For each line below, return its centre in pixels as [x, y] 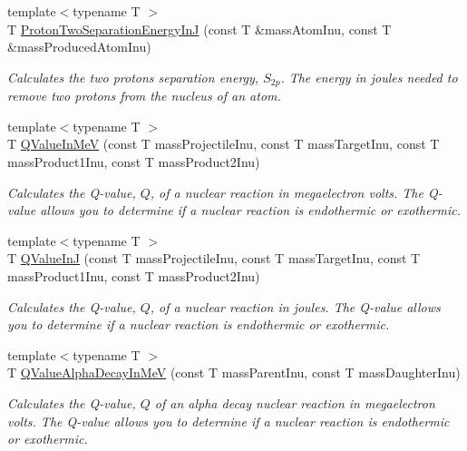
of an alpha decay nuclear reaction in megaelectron [295, 402]
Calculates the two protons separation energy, [133, 77]
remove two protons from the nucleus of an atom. [144, 96]
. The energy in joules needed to [369, 77]
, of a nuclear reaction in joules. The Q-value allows [295, 306]
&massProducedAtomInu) [79, 47]
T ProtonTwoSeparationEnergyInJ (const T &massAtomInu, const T [199, 29]
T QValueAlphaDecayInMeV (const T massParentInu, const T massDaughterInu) [234, 373]
